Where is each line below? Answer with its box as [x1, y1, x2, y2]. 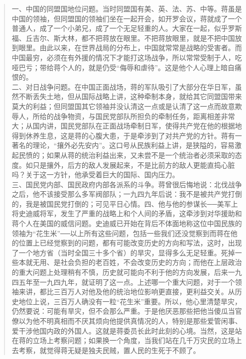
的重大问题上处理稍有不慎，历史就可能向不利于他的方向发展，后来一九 [11, 267, 242, 277]
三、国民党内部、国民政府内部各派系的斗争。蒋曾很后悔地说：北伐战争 [11, 179, 242, 189]
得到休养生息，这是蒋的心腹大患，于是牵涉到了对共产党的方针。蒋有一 [11, 130, 242, 140]
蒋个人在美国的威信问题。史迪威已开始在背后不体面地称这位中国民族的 [11, 218, 242, 229]
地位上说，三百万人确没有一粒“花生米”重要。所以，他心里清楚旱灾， [18, 296, 242, 306]
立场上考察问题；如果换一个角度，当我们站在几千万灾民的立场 [32, 335, 235, 346]
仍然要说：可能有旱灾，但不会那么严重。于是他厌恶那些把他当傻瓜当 [11, 306, 235, 316]
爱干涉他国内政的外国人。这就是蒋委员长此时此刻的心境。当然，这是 [11, 325, 235, 336]
